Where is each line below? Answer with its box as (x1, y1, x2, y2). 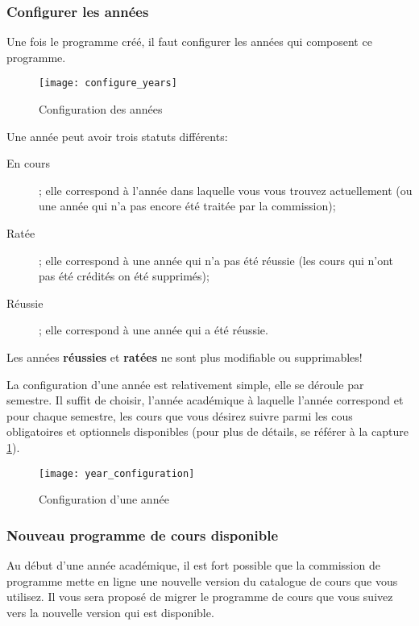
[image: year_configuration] (39, 467, 195, 479)
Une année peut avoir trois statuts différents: (6, 127, 228, 144)
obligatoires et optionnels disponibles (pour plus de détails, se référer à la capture (6, 423, 409, 440)
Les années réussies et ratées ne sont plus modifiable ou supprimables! (6, 349, 363, 365)
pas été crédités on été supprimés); (39, 267, 209, 284)
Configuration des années (39, 101, 163, 118)
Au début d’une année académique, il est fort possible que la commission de (6, 557, 380, 574)
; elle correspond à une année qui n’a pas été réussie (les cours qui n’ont (39, 251, 394, 268)
